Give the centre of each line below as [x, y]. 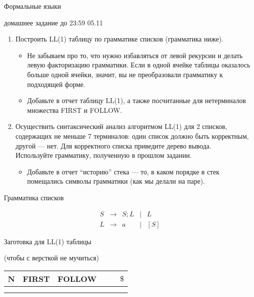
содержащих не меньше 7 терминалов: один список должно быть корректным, [132, 136]
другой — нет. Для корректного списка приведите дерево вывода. [113, 145]
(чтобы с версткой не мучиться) [52, 258]
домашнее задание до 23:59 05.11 [54, 22]
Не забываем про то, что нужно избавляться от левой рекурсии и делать [135, 55]
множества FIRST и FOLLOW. [75, 110]
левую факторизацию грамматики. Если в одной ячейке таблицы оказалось [139, 65]
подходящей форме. [56, 84]
